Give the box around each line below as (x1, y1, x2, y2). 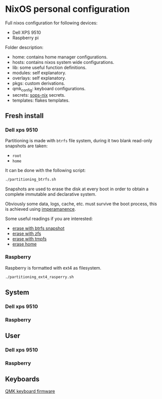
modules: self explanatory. (12, 69, 67, 75)
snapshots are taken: (5, 143, 48, 149)
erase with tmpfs (12, 236, 47, 242)
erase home (12, 241, 37, 247)
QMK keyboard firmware (5, 388, 55, 394)
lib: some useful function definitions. (12, 64, 87, 70)
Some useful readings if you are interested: (5, 216, 93, 222)
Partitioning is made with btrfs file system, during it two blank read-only (5, 138, 153, 144)
